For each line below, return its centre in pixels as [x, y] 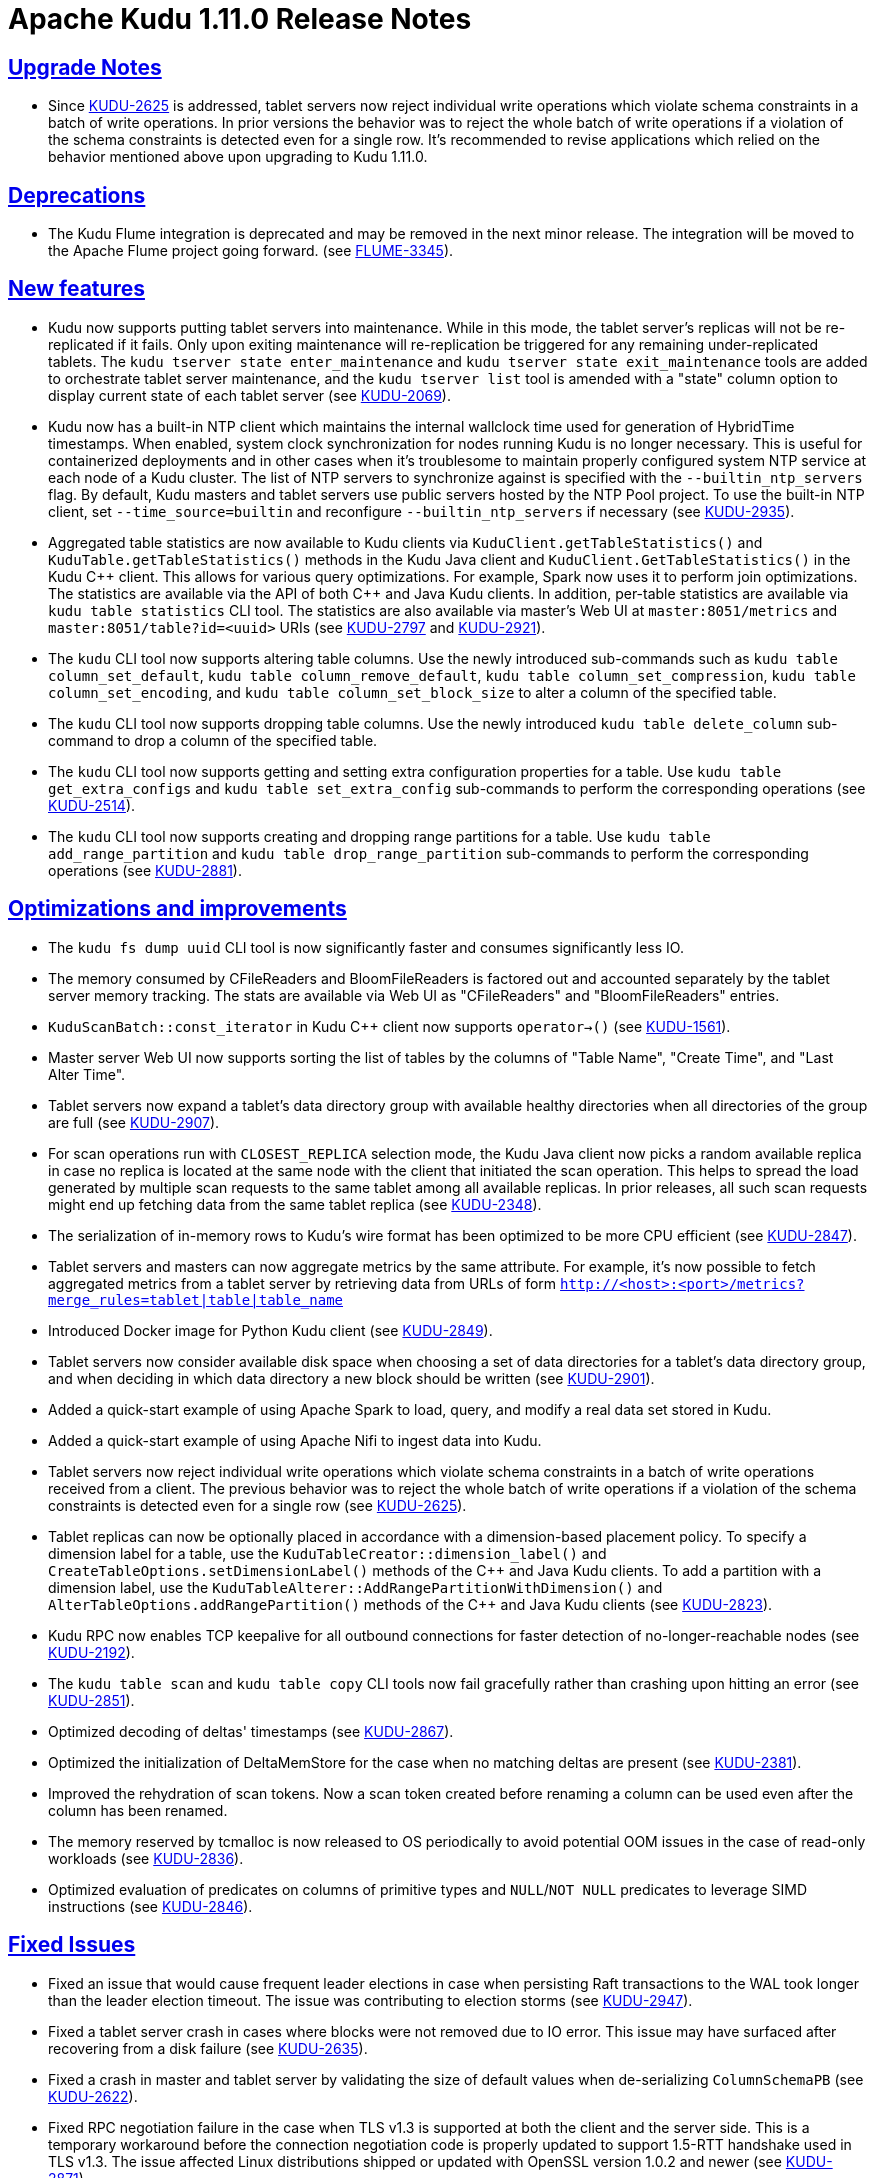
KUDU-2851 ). [91, 1700]
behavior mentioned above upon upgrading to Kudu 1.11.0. [238, 157]
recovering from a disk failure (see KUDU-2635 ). [208, 2048]
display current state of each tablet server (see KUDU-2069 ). [249, 395]
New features [76, 289]
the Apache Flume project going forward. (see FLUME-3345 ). [251, 251]
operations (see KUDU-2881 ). [145, 870]
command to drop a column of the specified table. [213, 740]
